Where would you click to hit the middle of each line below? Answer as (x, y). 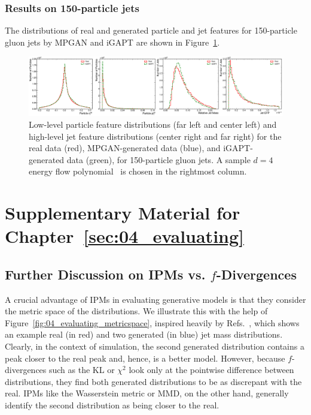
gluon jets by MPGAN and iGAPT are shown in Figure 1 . (112, 42)
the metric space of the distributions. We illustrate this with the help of (136, 311)
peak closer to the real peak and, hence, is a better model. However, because (145, 358)
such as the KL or (82, 370)
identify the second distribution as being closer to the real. (112, 405)
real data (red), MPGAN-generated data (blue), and (125, 148)
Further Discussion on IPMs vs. (105, 274)
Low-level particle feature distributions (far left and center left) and (153, 124)
